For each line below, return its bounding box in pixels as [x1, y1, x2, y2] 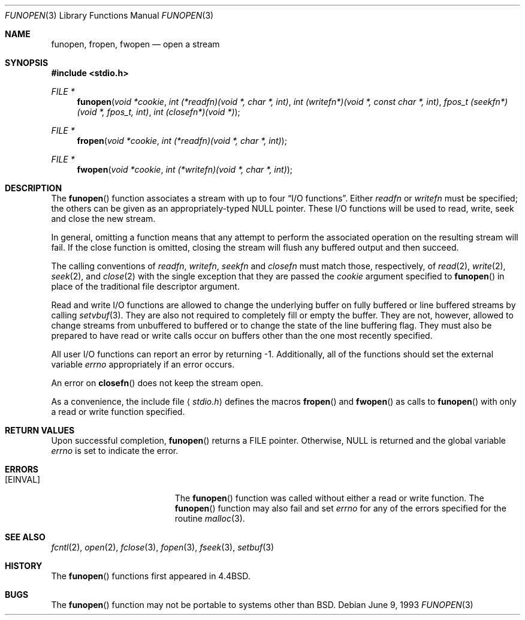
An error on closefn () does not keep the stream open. [51, 378, 264, 388]
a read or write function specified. [51, 407, 185, 417]
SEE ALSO [5, 532, 46, 542]
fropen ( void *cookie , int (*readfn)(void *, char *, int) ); [77, 136, 287, 146]
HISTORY [5, 561, 43, 571]
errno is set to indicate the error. [51, 446, 179, 456]
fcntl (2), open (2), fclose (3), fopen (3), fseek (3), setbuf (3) [51, 542, 274, 552]
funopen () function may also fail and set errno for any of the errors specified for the [174, 503, 506, 513]
